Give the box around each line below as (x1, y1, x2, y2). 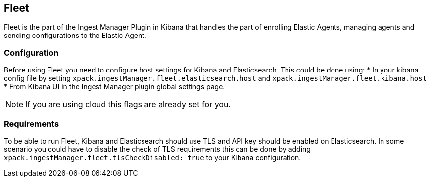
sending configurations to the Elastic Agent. (4, 31, 146, 40)
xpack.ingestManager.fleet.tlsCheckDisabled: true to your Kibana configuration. (4, 153, 301, 162)
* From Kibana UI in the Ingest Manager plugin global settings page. (4, 82, 225, 91)
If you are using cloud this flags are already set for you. (25, 99, 231, 109)
